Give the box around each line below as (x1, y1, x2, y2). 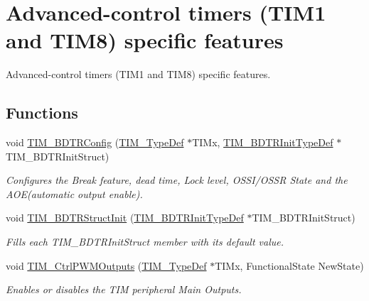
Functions (6, 102, 78, 124)
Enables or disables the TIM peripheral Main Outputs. (6, 282, 242, 297)
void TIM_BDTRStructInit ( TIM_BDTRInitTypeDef (6, 210, 244, 225)
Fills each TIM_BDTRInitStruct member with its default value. (6, 234, 284, 249)
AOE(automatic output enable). (6, 186, 143, 201)
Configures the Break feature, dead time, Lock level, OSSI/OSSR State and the (6, 173, 348, 187)
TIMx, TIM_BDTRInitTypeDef (192, 135, 333, 150)
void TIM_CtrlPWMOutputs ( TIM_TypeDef (6, 258, 207, 273)
